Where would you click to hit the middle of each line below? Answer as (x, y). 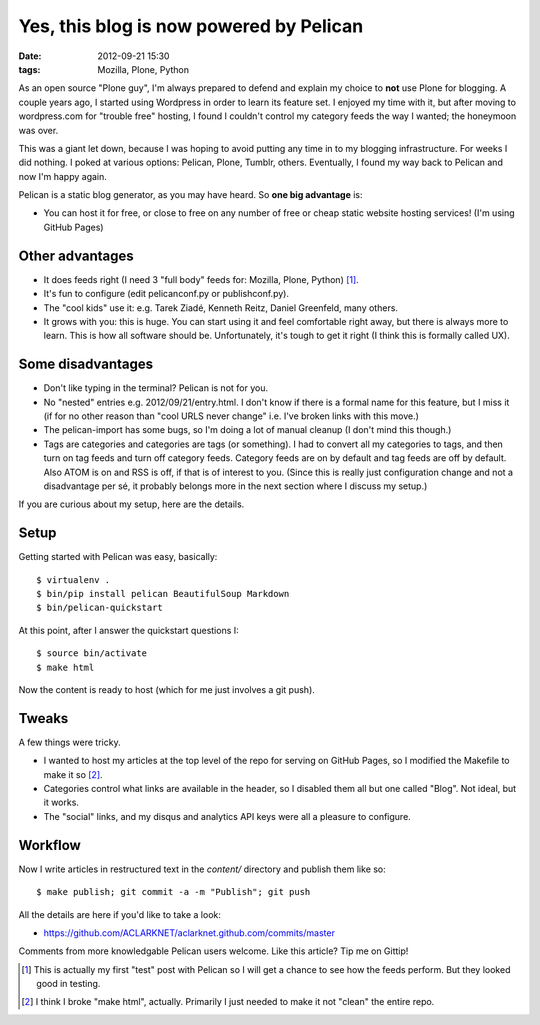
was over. (38, 130)
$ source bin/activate (92, 653)
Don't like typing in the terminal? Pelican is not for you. (156, 388)
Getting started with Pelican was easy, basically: (118, 557)
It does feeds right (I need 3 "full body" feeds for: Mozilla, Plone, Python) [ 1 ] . (201, 279)
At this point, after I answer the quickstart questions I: (128, 630)
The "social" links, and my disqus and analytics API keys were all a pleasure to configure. (227, 816)
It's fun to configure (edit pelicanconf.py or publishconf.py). (166, 294)
